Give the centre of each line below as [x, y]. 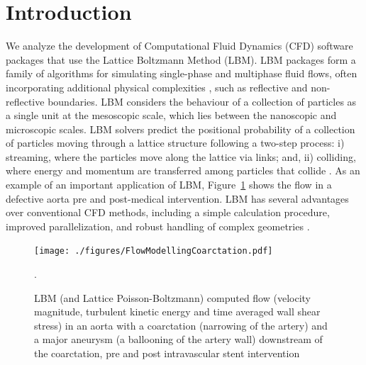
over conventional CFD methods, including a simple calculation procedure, [168, 212]
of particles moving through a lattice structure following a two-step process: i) [175, 143]
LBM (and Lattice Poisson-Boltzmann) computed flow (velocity [172, 297]
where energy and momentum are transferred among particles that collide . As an [183, 170]
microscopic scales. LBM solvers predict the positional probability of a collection [181, 129]
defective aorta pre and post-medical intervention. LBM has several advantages [177, 198]
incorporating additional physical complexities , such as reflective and [157, 87]
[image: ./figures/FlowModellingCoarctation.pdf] [154, 251]
